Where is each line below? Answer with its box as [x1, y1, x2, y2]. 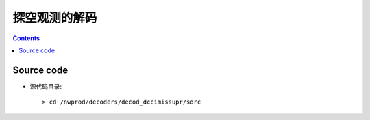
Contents [12, 34, 40, 42]
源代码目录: [29, 82, 62, 90]
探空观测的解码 [12, 10, 97, 25]
